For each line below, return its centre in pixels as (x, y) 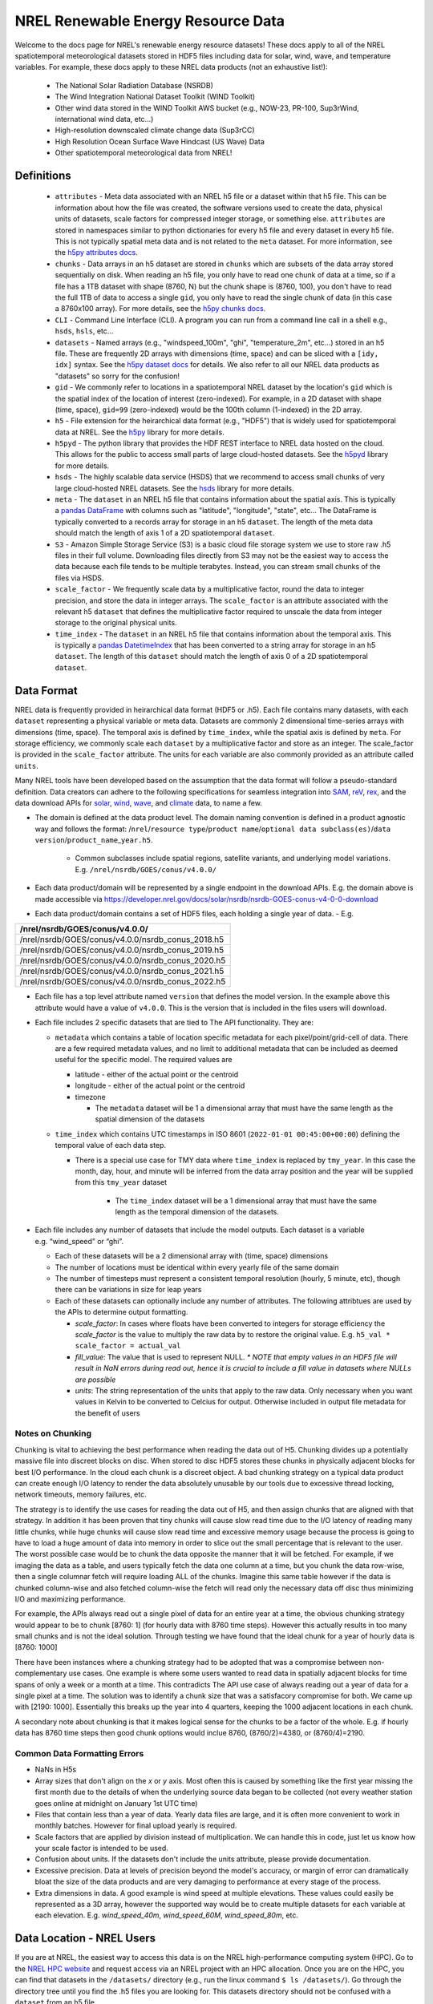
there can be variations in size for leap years (128, 1290)
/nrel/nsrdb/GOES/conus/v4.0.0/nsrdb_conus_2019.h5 (122, 950)
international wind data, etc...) (104, 119)
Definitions (43, 175)
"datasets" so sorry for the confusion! (117, 376)
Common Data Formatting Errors (79, 1753)
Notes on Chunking (53, 1433)
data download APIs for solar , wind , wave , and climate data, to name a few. (138, 802)
